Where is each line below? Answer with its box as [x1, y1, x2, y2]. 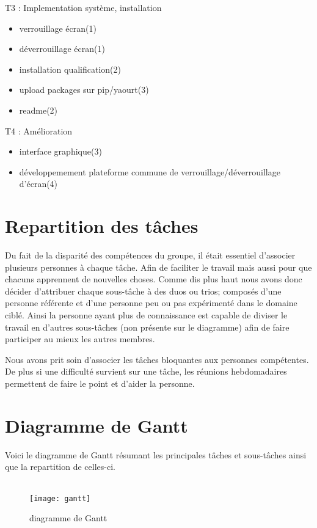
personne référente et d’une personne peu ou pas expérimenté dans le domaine [5, 296, 297, 309]
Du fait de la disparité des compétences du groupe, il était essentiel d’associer [5, 249, 296, 262]
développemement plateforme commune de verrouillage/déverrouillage [19, 165, 280, 178]
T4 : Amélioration [5, 124, 73, 137]
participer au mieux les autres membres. [5, 332, 155, 345]
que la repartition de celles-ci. [5, 460, 115, 473]
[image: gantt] [29, 494, 91, 503]
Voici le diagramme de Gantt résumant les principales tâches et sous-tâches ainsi [5, 448, 307, 461]
